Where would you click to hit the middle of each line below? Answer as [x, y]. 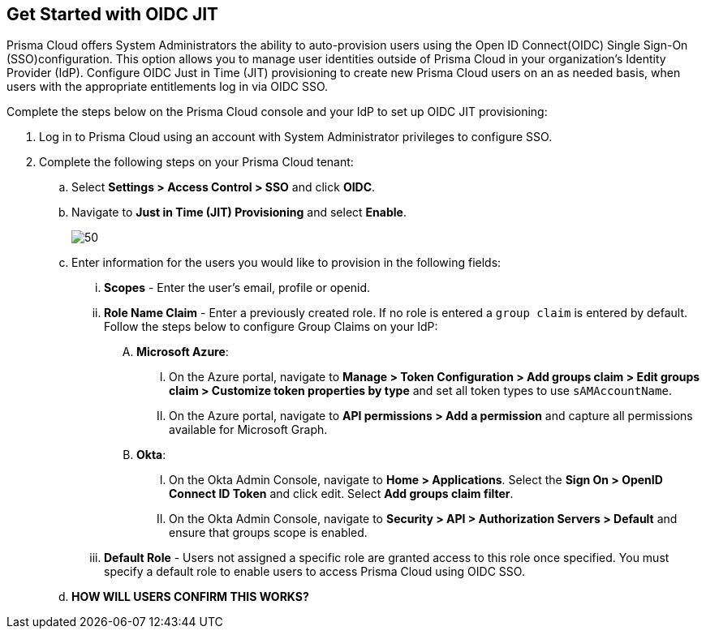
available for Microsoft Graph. [248, 430]
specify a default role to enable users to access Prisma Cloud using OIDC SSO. [314, 572]
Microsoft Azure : [183, 352]
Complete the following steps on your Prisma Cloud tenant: [196, 162]
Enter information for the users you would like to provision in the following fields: [286, 263]
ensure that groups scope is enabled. [268, 533]
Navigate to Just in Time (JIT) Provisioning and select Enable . [239, 212]
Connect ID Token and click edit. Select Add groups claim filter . [341, 494]
